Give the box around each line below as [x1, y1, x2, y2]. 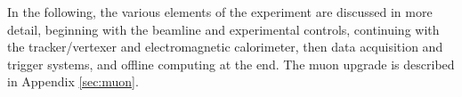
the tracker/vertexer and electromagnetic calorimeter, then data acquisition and [7, 37, 443, 56]
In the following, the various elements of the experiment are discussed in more [7, 3, 433, 20]
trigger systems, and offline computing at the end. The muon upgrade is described [7, 54, 455, 73]
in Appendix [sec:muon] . [7, 72, 139, 91]
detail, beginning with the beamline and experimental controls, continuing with [7, 20, 440, 38]
